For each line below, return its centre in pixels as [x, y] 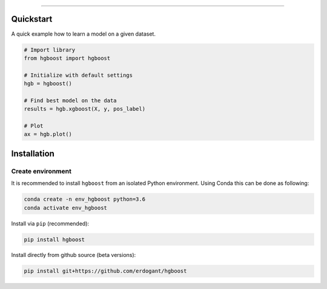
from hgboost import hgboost [67, 58]
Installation [33, 153]
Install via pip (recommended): [50, 223]
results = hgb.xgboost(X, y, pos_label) [84, 109]
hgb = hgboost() [48, 84]
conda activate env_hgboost [65, 208]
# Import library [50, 50]
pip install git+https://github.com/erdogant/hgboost [105, 271]
